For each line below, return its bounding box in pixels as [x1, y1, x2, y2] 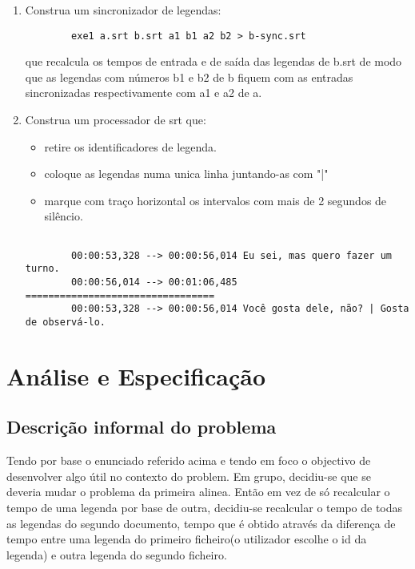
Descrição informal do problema [6, 414, 277, 439]
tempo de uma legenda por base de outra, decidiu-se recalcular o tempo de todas [6, 498, 403, 515]
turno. [25, 263, 60, 275]
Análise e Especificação [6, 359, 265, 392]
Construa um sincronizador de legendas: [25, 2, 221, 18]
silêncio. [44, 208, 83, 224]
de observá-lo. [25, 316, 106, 328]
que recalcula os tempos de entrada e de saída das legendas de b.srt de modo [25, 53, 402, 70]
